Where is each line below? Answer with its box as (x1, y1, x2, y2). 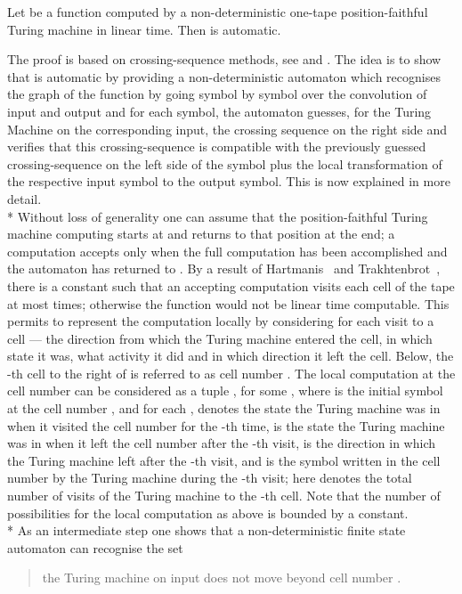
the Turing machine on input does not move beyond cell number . (42, 568, 401, 587)
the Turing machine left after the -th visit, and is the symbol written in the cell (7, 451, 441, 469)
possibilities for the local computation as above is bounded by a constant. (7, 503, 409, 522)
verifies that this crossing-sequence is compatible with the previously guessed (7, 137, 426, 156)
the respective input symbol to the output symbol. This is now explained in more (7, 172, 450, 191)
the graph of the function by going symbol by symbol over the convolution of (7, 85, 427, 103)
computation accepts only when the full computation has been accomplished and (7, 241, 448, 260)
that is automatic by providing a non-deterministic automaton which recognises (7, 67, 441, 85)
